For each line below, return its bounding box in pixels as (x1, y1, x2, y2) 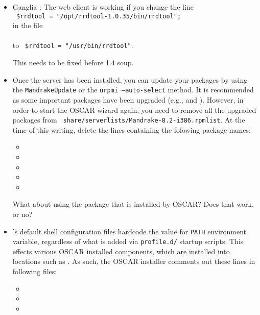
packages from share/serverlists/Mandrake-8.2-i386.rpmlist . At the (12, 114, 245, 125)
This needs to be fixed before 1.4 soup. (12, 57, 134, 68)
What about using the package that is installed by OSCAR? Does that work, (12, 199, 254, 209)
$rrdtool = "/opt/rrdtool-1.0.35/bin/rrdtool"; (16, 12, 181, 20)
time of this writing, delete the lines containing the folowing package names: (12, 124, 251, 135)
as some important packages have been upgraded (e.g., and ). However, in (12, 94, 244, 105)
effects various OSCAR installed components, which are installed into (12, 246, 230, 256)
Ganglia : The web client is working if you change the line (12, 2, 194, 12)
